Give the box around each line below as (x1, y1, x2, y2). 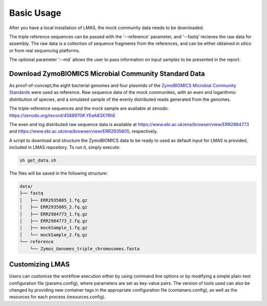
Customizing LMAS (9, 260, 70, 269)
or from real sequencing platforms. (9, 47, 80, 53)
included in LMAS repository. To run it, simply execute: (9, 144, 121, 150)
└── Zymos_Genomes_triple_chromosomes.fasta (30, 246, 140, 252)
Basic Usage (9, 7, 61, 18)
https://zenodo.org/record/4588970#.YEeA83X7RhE (9, 112, 116, 118)
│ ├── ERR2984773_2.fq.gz (19, 218, 88, 224)
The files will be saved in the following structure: (9, 171, 108, 176)
